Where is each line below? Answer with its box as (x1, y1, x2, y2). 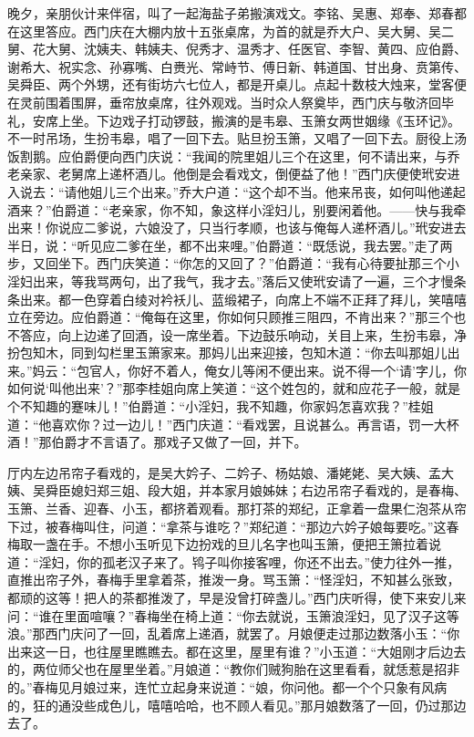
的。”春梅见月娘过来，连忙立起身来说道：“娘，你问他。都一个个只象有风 (7, 677, 435, 696)
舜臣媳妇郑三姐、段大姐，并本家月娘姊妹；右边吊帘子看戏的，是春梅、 (45, 481, 467, 500)
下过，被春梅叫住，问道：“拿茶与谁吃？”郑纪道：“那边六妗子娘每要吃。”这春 (7, 516, 459, 535)
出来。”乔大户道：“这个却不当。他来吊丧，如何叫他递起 (140, 182, 466, 201)
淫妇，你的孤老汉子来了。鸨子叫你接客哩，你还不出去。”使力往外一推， (38, 552, 460, 571)
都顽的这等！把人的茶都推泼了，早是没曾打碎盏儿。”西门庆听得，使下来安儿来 (7, 588, 467, 607)
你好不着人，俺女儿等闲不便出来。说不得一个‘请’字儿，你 (128, 360, 467, 379)
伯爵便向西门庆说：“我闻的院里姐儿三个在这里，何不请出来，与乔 (70, 146, 460, 165)
